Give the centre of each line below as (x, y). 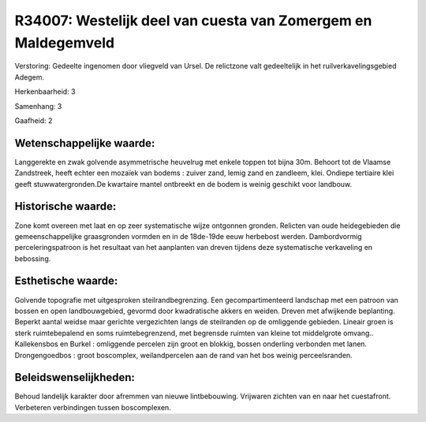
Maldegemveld (64, 43)
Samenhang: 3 (38, 106)
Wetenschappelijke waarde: (85, 143)
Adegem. (30, 77)
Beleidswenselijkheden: (75, 377)
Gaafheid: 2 (34, 120)
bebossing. (33, 258)
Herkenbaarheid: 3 (45, 91)
